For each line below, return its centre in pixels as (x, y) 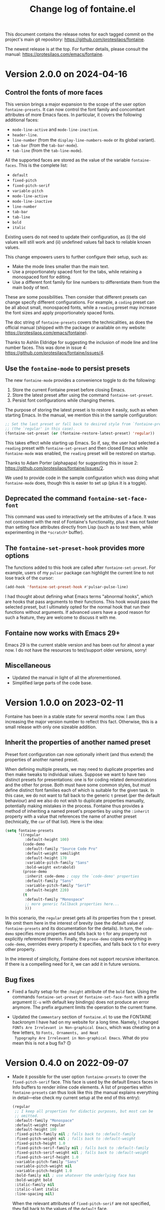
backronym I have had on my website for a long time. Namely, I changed (85, 1022)
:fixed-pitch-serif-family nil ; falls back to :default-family (82, 1148)
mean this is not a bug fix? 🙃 (41, 1043)
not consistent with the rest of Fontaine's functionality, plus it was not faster (82, 522)
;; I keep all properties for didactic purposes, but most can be (84, 1111)
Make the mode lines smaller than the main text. (61, 266)
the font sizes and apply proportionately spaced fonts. (60, 313)
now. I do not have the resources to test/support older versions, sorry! (76, 650)
